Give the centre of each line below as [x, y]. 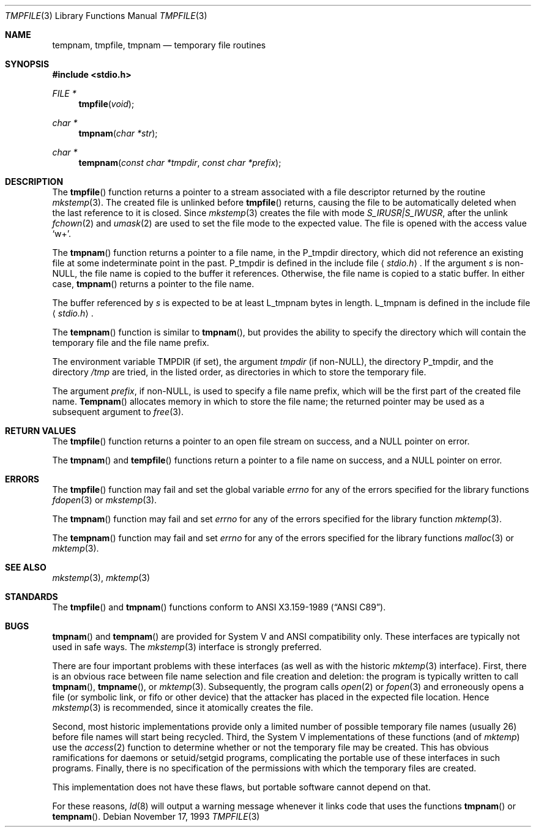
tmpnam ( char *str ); [118, 133]
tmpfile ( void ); [106, 104]
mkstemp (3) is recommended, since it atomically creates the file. [183, 707]
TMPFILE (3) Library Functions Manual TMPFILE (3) [106, 16]
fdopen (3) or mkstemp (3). [105, 500]
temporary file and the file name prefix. [131, 343]
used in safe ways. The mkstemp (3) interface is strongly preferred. [187, 647]
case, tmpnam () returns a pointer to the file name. [153, 284]
